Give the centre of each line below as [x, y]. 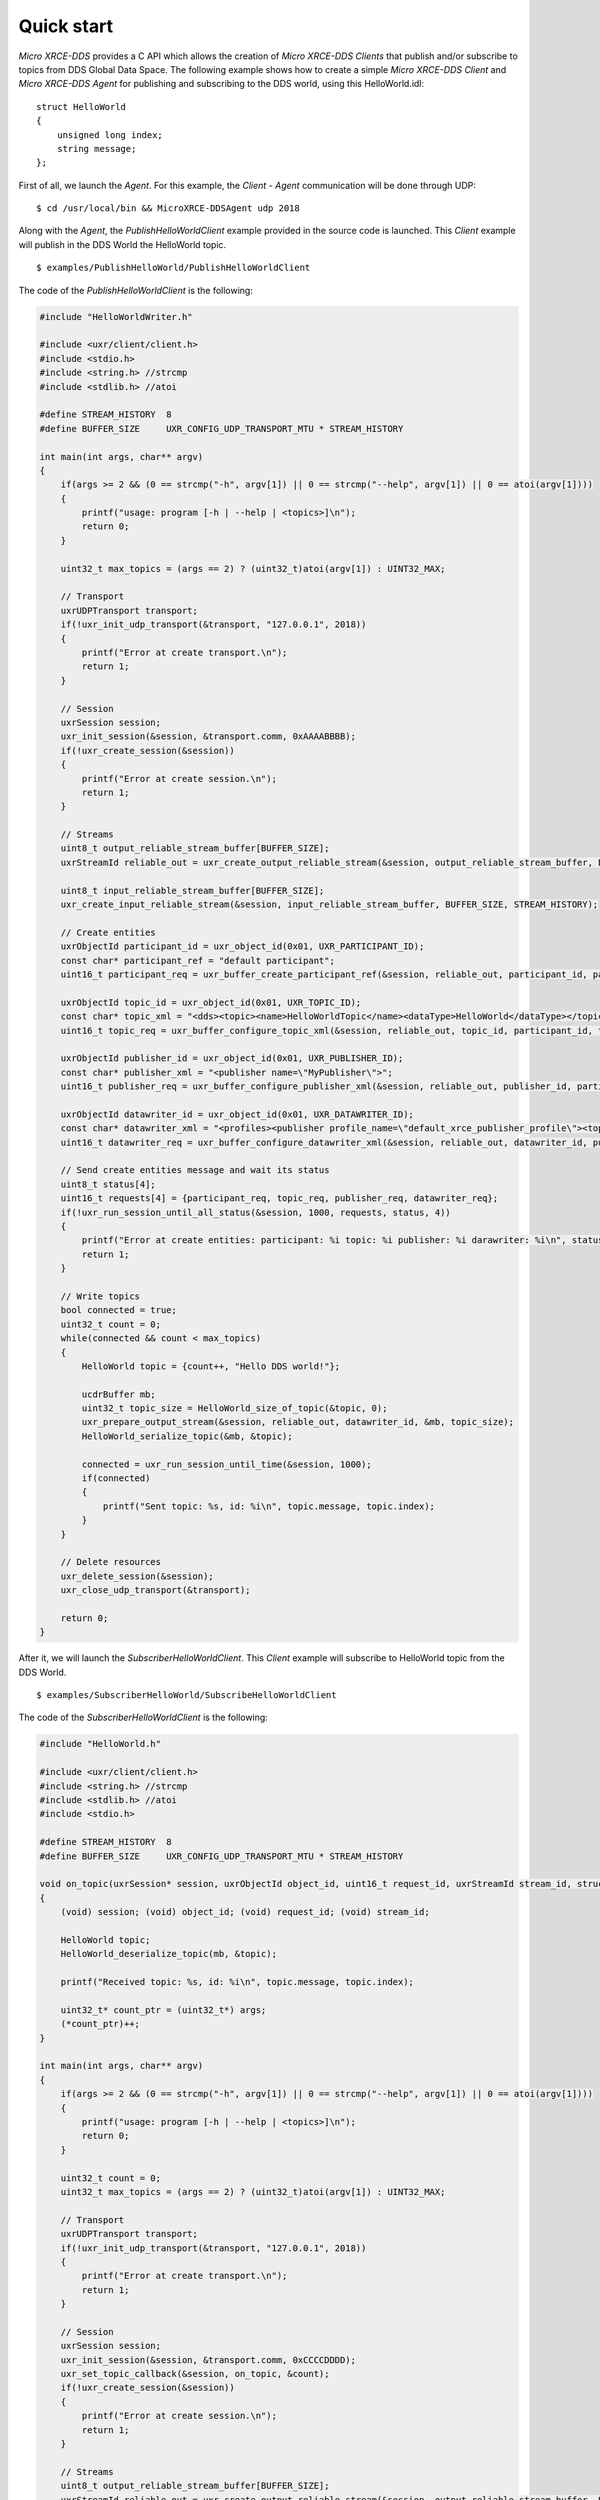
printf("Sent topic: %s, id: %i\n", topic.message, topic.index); [268, 1506]
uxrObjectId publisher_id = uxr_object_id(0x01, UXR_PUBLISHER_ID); [232, 1058]
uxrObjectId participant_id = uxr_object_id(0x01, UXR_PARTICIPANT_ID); [242, 946]
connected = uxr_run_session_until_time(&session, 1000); [226, 1464]
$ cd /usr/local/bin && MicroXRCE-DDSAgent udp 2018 [168, 208]
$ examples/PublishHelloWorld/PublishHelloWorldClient [173, 268]
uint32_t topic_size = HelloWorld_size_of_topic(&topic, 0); [234, 1408]
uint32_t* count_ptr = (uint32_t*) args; [163, 2009]
